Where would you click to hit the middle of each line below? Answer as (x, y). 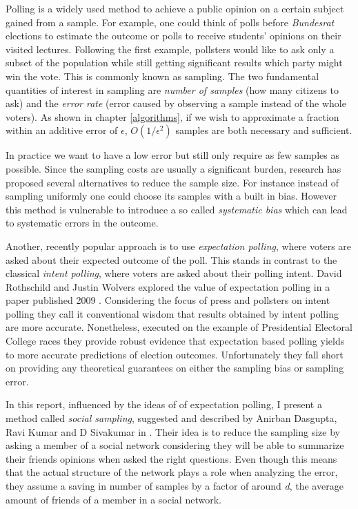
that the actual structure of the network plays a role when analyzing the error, (172, 472)
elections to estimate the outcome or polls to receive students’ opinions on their (173, 36)
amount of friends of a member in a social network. (113, 499)
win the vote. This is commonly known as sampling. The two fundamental (162, 76)
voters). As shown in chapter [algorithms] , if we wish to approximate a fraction (172, 116)
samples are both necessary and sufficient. (264, 130)
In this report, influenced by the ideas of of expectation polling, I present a (164, 404)
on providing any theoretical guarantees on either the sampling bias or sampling (175, 368)
